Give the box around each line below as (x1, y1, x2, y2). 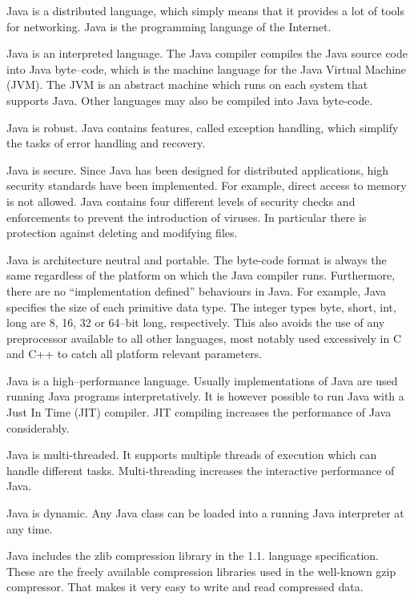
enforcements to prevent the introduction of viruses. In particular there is (6, 208, 367, 225)
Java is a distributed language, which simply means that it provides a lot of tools (6, 2, 404, 18)
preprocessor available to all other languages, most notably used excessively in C (6, 329, 401, 346)
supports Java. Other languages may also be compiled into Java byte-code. (6, 91, 373, 108)
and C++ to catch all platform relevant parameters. (6, 345, 263, 362)
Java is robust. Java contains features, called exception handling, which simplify (6, 119, 399, 135)
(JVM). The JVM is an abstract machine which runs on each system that (6, 76, 368, 93)
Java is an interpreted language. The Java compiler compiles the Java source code (6, 45, 408, 62)
